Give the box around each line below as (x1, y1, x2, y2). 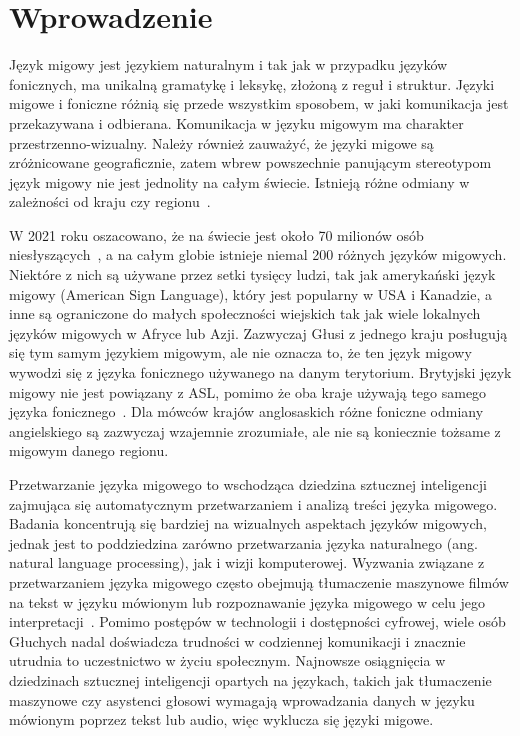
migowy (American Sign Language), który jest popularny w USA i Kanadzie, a (9, 283, 493, 304)
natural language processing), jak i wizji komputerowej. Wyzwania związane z (9, 552, 485, 573)
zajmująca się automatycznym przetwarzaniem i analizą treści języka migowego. (9, 493, 498, 514)
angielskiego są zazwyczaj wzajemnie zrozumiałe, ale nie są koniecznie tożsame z (9, 420, 501, 441)
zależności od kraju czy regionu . (9, 191, 211, 212)
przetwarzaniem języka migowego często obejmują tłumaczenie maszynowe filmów (9, 571, 509, 592)
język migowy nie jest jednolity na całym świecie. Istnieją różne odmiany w (9, 171, 470, 192)
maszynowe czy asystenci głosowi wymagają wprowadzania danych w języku (9, 689, 475, 710)
